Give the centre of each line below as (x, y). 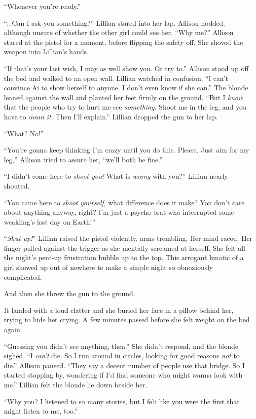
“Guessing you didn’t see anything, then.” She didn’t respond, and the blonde (121, 346)
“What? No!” (24, 133)
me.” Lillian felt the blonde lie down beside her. (76, 384)
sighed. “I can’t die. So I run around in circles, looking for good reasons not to (122, 356)
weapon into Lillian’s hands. (46, 52)
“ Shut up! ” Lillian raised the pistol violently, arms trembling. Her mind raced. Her (128, 238)
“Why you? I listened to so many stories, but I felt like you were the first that (122, 401)
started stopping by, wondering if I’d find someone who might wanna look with (123, 375)
